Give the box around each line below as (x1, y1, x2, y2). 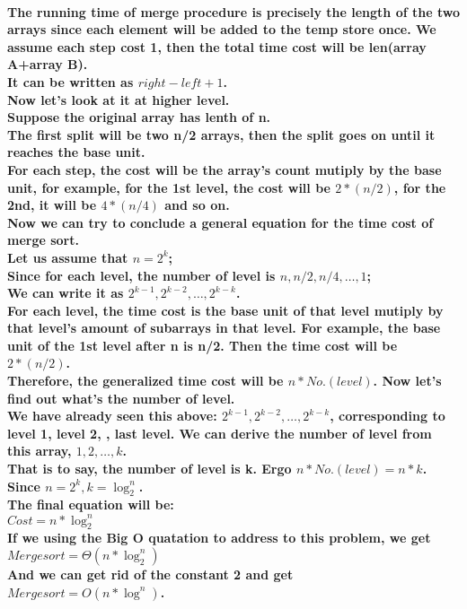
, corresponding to (330, 406, 445, 425)
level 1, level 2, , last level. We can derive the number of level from (7, 423, 432, 442)
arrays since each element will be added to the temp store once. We (7, 20, 436, 39)
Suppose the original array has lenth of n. (7, 108, 271, 126)
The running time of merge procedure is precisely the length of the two (7, 2, 460, 21)
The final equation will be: (7, 495, 174, 514)
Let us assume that (7, 248, 128, 266)
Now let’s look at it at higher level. (7, 90, 230, 109)
